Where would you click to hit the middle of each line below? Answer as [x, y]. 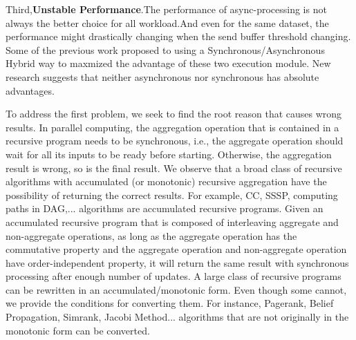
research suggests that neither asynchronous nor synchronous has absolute [162, 76]
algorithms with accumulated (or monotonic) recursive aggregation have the [166, 181]
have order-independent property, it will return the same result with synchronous [177, 262]
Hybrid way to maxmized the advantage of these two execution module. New [168, 63]
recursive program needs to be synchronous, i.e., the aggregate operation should [175, 141]
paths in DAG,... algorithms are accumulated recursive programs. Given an [165, 208]
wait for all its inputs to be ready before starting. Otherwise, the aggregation [169, 154]
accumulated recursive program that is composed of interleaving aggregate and [172, 221]
